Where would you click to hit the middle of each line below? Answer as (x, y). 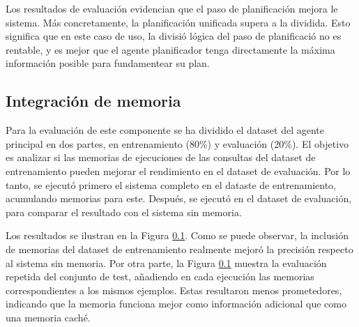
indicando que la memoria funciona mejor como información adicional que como (176, 304)
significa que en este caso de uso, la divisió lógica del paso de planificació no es (174, 36)
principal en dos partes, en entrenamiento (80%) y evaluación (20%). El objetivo (177, 143)
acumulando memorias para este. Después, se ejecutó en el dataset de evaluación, (179, 198)
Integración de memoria (93, 101)
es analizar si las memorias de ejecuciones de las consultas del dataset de (161, 157)
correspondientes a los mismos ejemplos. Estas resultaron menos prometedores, (174, 290)
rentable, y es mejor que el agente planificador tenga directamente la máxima (170, 49)
